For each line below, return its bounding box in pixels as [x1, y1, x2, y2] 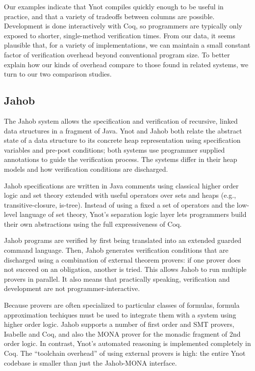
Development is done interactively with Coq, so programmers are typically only [4, 21, 242, 31]
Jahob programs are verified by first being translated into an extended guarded [4, 235, 242, 245]
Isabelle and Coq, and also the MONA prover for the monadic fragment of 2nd [4, 328, 241, 339]
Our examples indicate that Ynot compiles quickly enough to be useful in [4, 1, 224, 11]
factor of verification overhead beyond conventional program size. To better [4, 49, 230, 59]
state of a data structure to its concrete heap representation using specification [4, 135, 241, 145]
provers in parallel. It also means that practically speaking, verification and [4, 273, 230, 284]
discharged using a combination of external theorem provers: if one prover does [4, 254, 241, 265]
